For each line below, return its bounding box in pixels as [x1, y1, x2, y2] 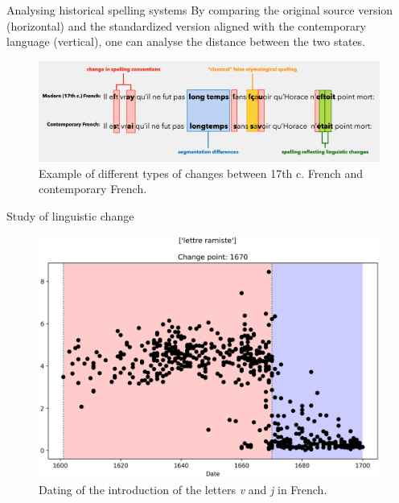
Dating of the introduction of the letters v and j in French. [39, 480, 327, 497]
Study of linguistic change [6, 208, 134, 225]
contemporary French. [39, 180, 147, 197]
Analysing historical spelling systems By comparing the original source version [6, 2, 393, 18]
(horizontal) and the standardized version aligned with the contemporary [6, 17, 366, 34]
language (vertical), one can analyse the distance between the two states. [6, 33, 365, 50]
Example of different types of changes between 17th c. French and [39, 164, 364, 181]
